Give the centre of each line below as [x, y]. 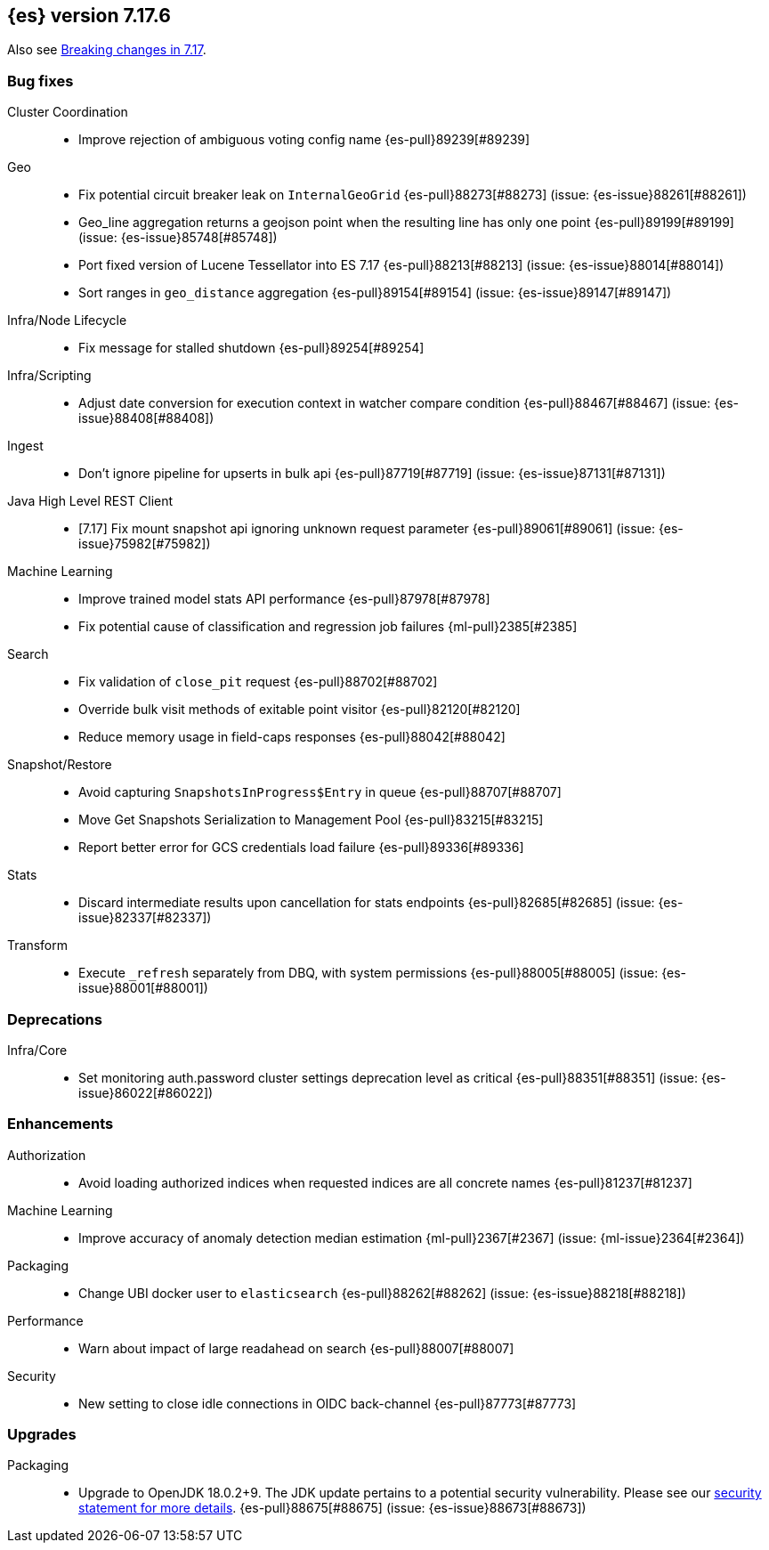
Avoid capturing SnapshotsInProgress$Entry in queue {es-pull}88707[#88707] [320, 792]
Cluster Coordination [68, 112]
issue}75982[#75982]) [145, 544]
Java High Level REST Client [90, 501]
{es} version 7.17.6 [89, 16]
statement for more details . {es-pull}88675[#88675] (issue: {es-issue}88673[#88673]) [332, 1508]
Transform [37, 945]
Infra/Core [37, 1050]
